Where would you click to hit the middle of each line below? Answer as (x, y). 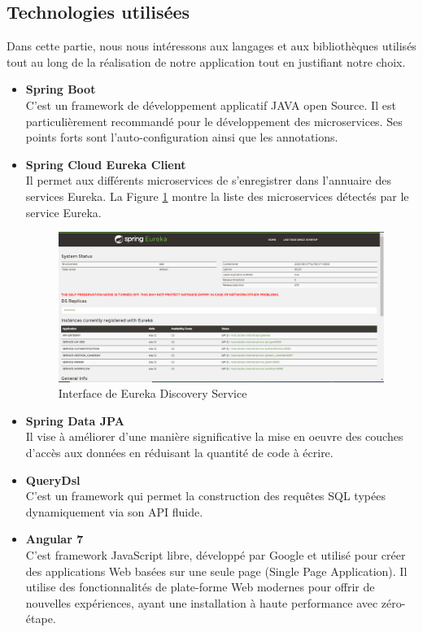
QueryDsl (53, 479)
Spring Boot (61, 89)
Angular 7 (55, 539)
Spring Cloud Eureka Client (106, 164)
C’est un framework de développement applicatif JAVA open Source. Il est (211, 105)
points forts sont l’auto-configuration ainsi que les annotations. (182, 137)
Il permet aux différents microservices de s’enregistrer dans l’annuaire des (208, 180)
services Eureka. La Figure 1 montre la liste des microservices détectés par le (217, 196)
